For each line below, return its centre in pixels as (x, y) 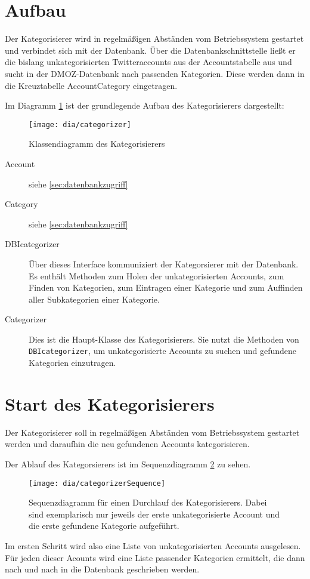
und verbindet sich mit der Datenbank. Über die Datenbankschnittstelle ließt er (150, 50)
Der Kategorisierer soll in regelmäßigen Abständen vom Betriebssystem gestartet (152, 432)
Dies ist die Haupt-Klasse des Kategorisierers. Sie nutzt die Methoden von (164, 339)
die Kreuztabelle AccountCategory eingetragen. (91, 85)
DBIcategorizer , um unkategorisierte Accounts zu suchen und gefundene (162, 351)
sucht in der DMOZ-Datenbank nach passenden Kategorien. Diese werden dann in (155, 73)
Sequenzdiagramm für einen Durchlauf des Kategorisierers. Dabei (148, 502)
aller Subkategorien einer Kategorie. (94, 299)
